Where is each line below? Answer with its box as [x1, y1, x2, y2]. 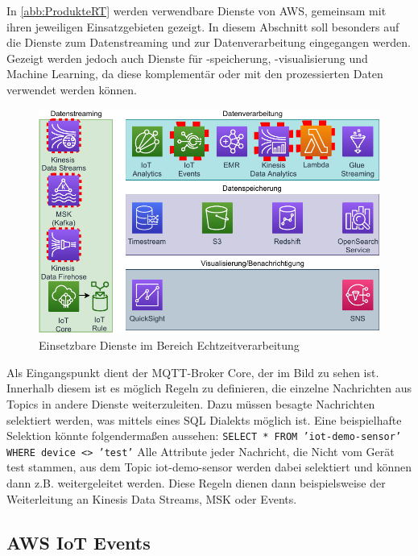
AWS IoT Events [6, 529, 151, 554]
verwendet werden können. [6, 81, 137, 98]
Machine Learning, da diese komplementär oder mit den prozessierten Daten [6, 65, 383, 82]
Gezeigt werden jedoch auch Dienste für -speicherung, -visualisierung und [6, 49, 368, 66]
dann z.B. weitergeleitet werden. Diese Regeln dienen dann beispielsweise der [6, 475, 386, 491]
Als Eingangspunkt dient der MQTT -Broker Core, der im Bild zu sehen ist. [6, 363, 379, 380]
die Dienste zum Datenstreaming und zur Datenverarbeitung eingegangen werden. [6, 34, 411, 51]
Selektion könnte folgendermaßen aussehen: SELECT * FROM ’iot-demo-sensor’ [6, 427, 402, 444]
